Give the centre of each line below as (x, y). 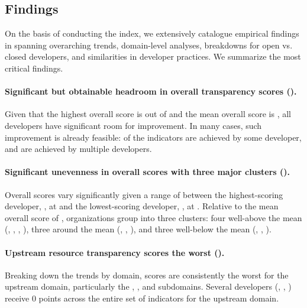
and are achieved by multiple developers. (78, 149)
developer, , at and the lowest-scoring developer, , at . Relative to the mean (142, 206)
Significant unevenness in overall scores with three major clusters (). (147, 172)
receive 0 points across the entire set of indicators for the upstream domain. (142, 298)
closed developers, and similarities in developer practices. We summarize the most (153, 56)
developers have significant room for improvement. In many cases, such (133, 125)
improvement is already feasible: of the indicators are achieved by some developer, (153, 137)
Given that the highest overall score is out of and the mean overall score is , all (148, 114)
